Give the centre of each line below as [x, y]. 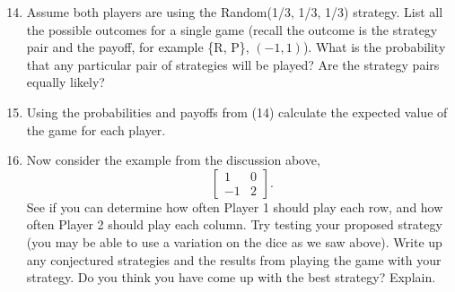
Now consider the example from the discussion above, [173, 160]
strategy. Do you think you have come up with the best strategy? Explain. [231, 277]
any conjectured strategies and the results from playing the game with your [234, 259]
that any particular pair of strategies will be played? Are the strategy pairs [233, 64]
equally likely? [66, 82]
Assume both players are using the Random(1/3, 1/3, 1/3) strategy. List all [235, 12]
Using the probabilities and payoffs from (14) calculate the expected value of [237, 112]
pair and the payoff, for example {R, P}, [138, 47]
